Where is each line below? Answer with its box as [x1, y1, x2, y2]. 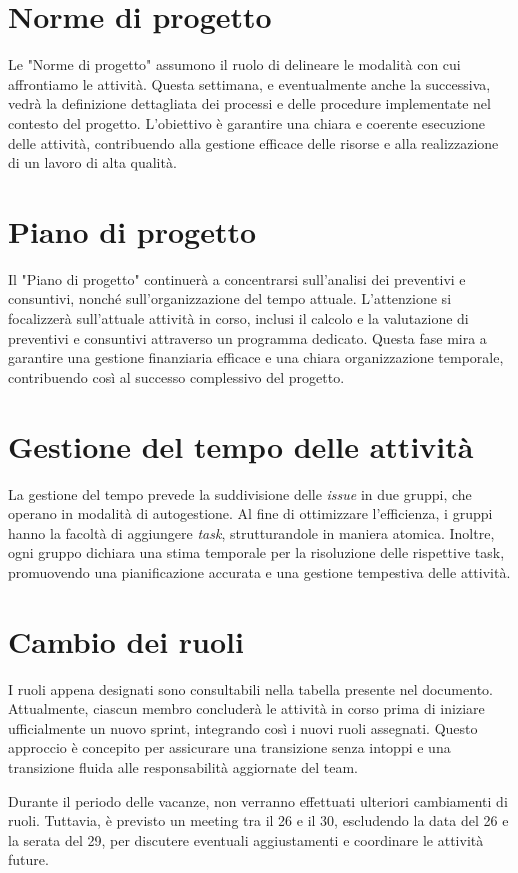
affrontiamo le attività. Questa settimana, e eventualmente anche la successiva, [8, 73, 491, 94]
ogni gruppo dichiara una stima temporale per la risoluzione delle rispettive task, [8, 542, 505, 563]
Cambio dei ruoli [8, 620, 244, 661]
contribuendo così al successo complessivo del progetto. [8, 366, 345, 387]
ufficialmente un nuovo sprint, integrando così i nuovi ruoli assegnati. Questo [8, 717, 478, 738]
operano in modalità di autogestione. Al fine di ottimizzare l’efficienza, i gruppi [8, 503, 493, 524]
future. [8, 849, 49, 870]
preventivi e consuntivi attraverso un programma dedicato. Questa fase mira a [8, 327, 487, 348]
